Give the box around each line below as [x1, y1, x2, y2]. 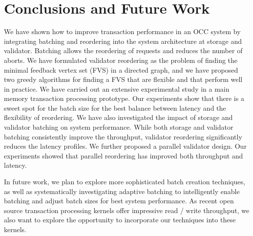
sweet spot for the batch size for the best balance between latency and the [4, 102, 226, 113]
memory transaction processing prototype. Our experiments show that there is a [4, 93, 244, 103]
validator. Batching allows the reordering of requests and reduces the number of [4, 45, 243, 56]
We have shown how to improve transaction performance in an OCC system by [4, 26, 241, 37]
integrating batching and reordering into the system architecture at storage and [4, 36, 242, 46]
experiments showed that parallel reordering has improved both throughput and [4, 150, 243, 160]
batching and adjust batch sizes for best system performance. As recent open [4, 196, 234, 206]
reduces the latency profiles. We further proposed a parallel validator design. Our [4, 141, 247, 151]
